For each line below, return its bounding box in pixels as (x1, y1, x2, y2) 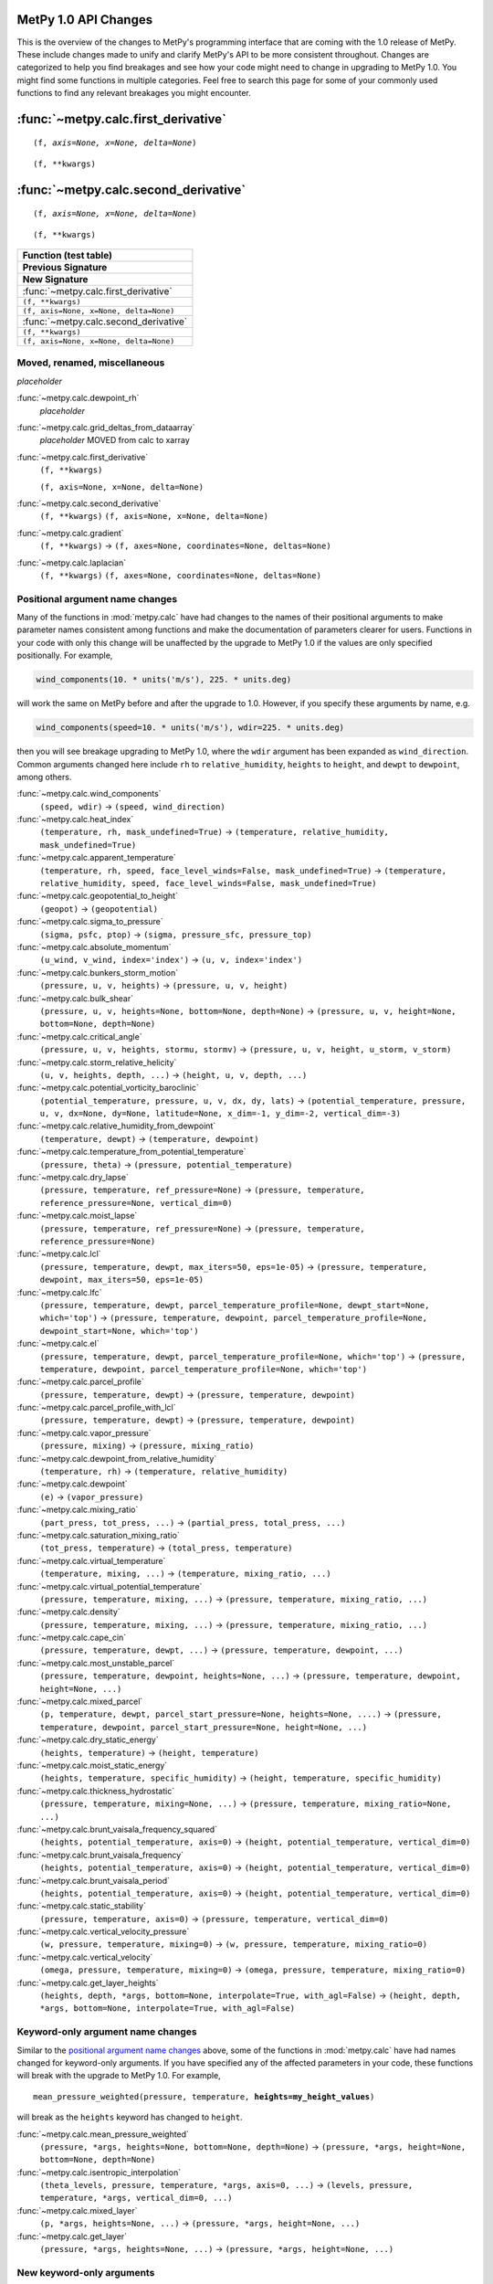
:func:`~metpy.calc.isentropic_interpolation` (16, 2166, 182, 2178)
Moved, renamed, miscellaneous (16, 356, 165, 369)
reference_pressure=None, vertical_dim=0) (39, 1198, 233, 1208)
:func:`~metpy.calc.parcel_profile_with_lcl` (16, 1402, 176, 1413)
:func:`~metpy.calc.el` (16, 1338, 100, 1349)
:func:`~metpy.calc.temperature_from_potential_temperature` (16, 1147, 246, 1158)
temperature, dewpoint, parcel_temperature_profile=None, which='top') (39, 1364, 368, 1374)
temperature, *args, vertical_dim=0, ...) (39, 2193, 233, 2204)
